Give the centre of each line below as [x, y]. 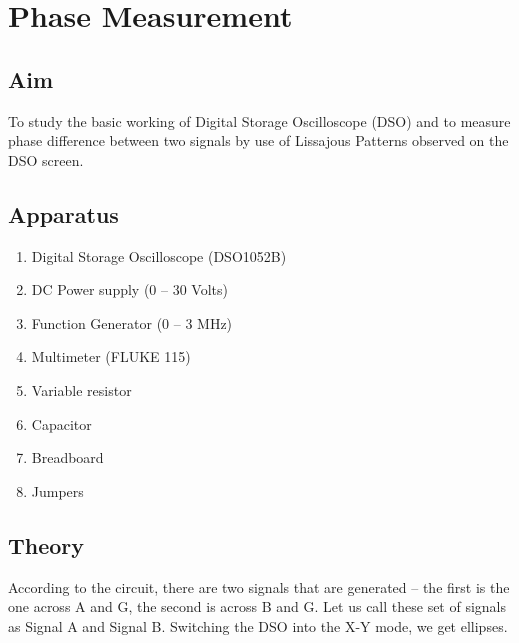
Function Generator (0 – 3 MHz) [132, 322]
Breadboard [67, 457]
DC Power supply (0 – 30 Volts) [129, 289]
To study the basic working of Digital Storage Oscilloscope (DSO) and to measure [259, 120]
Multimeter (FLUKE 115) [111, 356]
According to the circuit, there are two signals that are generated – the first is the [259, 586]
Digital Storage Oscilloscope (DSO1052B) [159, 255]
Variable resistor [81, 389]
